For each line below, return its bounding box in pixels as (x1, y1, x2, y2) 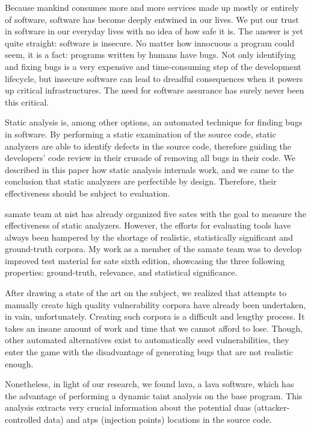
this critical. (5, 95, 49, 108)
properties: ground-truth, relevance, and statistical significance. (5, 266, 238, 279)
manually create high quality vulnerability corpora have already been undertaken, (5, 298, 306, 311)
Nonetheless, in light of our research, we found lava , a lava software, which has (5, 378, 294, 390)
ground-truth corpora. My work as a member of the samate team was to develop (5, 242, 302, 255)
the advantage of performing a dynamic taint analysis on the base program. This (5, 389, 303, 402)
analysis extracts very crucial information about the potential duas (5, 401, 251, 414)
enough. (5, 357, 34, 370)
